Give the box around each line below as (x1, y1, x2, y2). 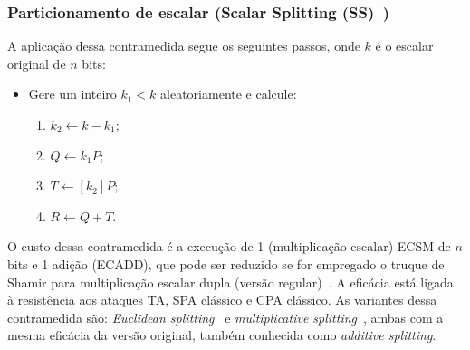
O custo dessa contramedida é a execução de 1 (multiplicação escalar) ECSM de (7, 237, 451, 256)
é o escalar (375, 36, 434, 55)
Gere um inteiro (28, 84, 117, 103)
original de (7, 53, 66, 73)
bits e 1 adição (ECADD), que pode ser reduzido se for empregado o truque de (7, 254, 445, 273)
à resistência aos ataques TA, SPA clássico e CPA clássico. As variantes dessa (7, 290, 437, 309)
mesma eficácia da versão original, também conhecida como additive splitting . (7, 326, 436, 345)
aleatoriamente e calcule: (160, 84, 297, 103)
